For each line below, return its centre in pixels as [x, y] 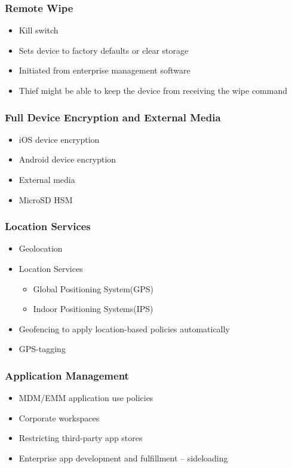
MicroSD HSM [46, 199]
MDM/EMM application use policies [86, 398]
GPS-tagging [42, 349]
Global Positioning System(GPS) [93, 288]
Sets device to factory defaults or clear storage [104, 50]
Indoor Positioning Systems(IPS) [93, 309]
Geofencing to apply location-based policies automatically [124, 328]
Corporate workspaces [59, 417]
